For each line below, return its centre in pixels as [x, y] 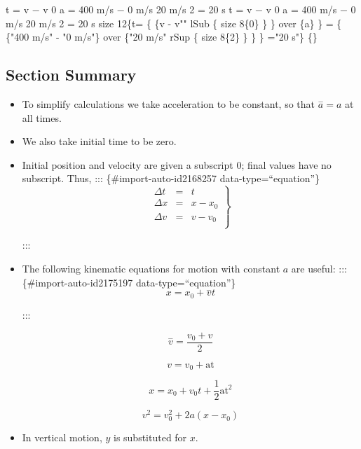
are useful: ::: [319, 269]
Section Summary [71, 75]
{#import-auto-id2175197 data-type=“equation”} [129, 282]
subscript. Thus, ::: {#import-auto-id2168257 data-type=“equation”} [171, 178]
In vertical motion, [62, 437]
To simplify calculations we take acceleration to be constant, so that [168, 103]
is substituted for [150, 437]
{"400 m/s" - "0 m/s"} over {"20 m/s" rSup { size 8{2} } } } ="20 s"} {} [162, 37]
